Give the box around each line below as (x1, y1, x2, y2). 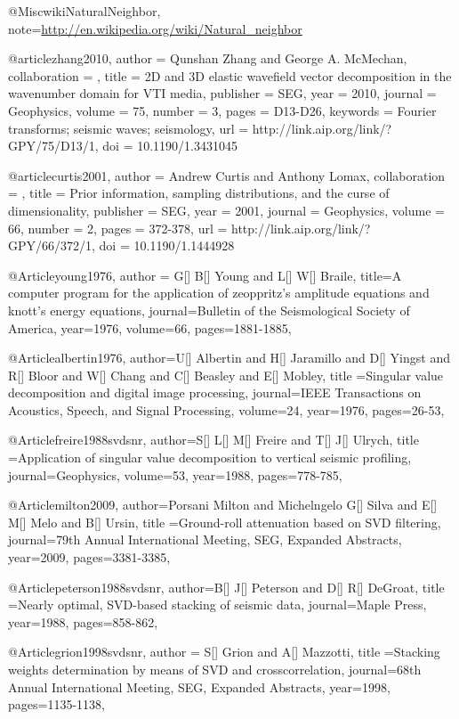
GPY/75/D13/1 (8, 136, 95, 155)
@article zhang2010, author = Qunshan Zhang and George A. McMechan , (8, 49, 407, 68)
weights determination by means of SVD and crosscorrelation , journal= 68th (8, 660, 422, 678)
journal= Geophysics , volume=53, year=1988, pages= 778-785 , (8, 465, 342, 484)
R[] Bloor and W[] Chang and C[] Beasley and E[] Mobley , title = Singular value (8, 365, 444, 384)
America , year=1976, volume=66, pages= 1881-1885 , (8, 318, 292, 337)
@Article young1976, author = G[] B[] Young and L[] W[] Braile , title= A (8, 266, 402, 284)
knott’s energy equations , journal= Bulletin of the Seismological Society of (8, 300, 410, 319)
